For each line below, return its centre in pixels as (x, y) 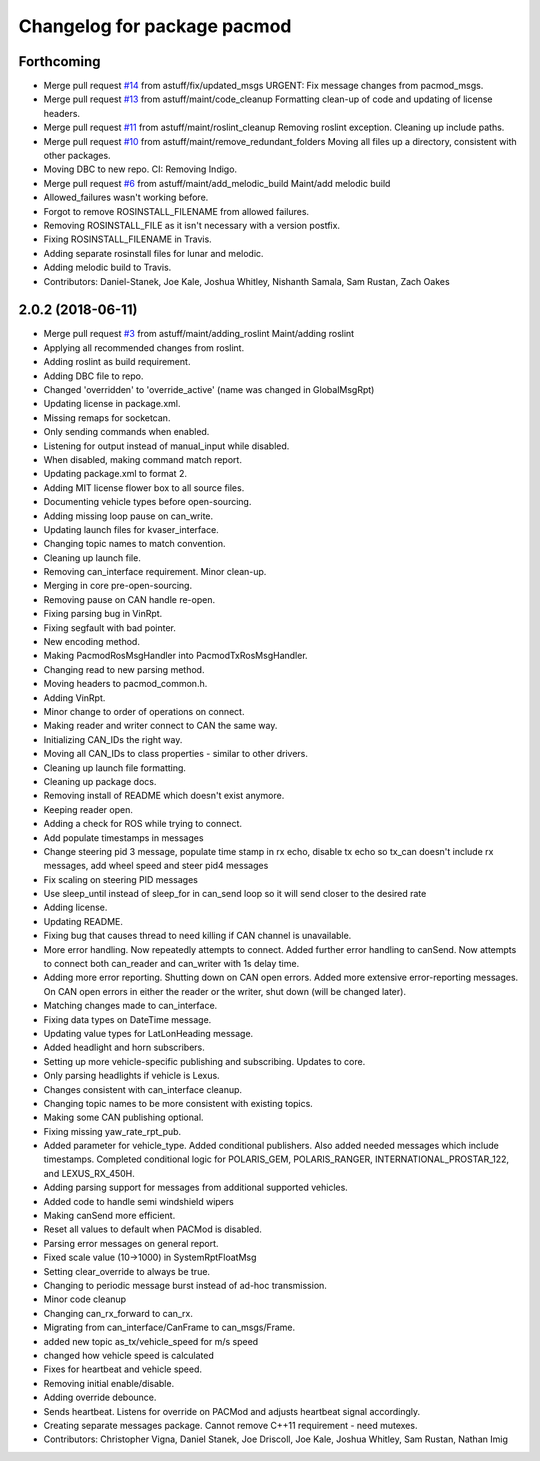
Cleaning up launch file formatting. (115, 767)
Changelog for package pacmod (155, 26)
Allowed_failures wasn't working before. (126, 197)
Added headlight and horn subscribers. (124, 1047)
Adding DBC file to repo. (93, 376)
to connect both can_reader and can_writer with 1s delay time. (171, 964)
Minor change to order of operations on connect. (144, 711)
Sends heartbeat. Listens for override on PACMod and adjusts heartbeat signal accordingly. (232, 1411)
